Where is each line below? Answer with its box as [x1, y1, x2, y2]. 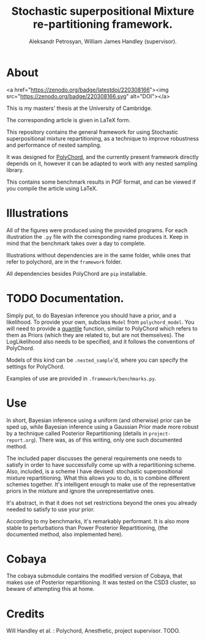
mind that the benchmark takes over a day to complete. [6, 240, 146, 247]
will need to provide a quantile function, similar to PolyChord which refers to [6, 324, 198, 332]
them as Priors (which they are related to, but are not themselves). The [6, 331, 185, 338]
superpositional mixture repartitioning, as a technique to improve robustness [6, 135, 199, 142]
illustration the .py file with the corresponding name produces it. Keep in [6, 233, 188, 240]
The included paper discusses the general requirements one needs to [6, 455, 182, 462]
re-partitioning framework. [32, 17, 173, 31]
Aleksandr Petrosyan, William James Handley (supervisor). [28, 37, 177, 45]
